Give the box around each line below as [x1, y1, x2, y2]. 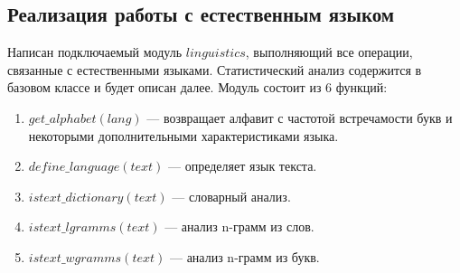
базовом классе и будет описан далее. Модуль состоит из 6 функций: [7, 78, 388, 97]
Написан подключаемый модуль [7, 42, 183, 61]
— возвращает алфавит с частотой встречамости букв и [146, 108, 453, 127]
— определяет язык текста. [168, 156, 317, 175]
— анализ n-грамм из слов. [164, 217, 314, 236]
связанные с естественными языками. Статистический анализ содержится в [7, 60, 422, 79]
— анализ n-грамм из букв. [169, 247, 320, 266]
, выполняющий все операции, [245, 42, 413, 61]
